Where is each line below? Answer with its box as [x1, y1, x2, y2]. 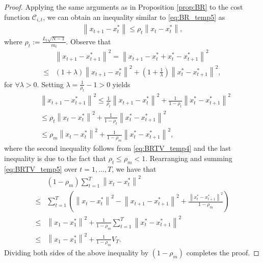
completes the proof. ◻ [186, 247, 259, 258]
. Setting [37, 78, 64, 89]
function [4, 11, 30, 22]
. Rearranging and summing [145, 152, 232, 163]
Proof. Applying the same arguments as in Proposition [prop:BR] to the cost [4, 2, 243, 12]
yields [112, 78, 130, 89]
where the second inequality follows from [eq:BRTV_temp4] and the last [4, 143, 231, 153]
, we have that [112, 163, 156, 174]
